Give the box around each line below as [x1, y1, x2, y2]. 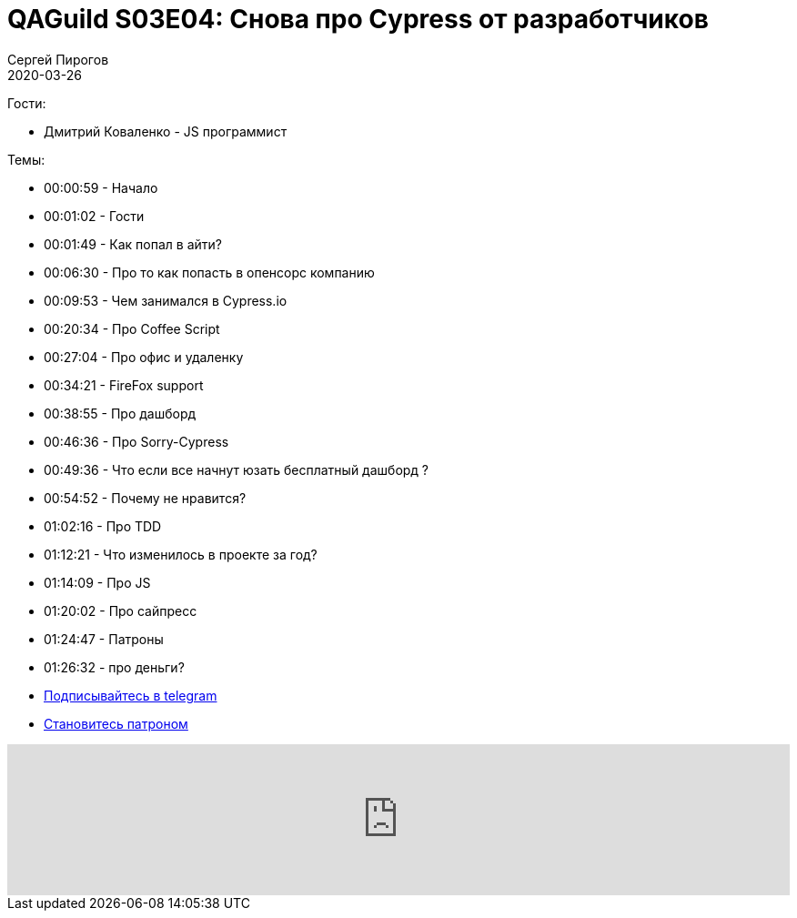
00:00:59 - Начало [44, 179, 158, 196]
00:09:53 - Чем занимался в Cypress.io [44, 292, 288, 308]
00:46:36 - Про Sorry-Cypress [44, 433, 229, 449]
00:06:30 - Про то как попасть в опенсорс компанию [44, 264, 375, 280]
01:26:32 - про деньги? [44, 659, 185, 675]
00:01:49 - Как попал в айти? [44, 236, 222, 252]
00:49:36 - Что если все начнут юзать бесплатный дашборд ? [44, 461, 429, 478]
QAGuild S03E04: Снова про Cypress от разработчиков [7, 4, 709, 35]
